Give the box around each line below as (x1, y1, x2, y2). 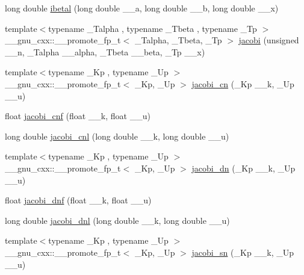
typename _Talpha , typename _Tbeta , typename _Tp (48, 22, 257, 34)
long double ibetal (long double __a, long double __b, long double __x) (5, 2, 279, 14)
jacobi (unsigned (238, 34, 299, 46)
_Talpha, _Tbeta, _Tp (134, 34, 222, 46)
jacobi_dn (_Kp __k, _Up (191, 161, 296, 174)
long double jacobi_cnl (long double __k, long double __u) (5, 129, 229, 142)
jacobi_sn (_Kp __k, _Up (191, 246, 294, 258)
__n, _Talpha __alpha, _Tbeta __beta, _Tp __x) (5, 45, 205, 58)
